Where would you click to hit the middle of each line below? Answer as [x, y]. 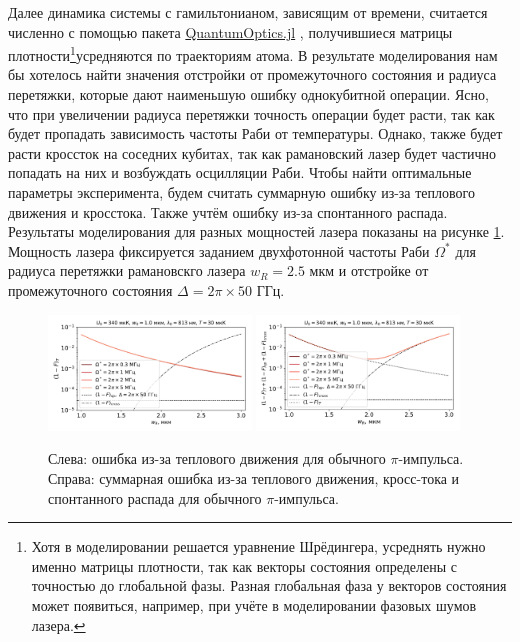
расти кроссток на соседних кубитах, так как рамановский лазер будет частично [252, 152]
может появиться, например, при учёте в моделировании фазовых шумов [254, 604]
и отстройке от [383, 270]
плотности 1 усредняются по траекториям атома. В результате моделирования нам [253, 53]
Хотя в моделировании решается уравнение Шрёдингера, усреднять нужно [258, 546]
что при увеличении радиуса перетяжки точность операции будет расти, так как [251, 113]
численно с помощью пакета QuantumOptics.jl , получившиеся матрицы [230, 31]
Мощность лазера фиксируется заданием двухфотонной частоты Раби [219, 250]
